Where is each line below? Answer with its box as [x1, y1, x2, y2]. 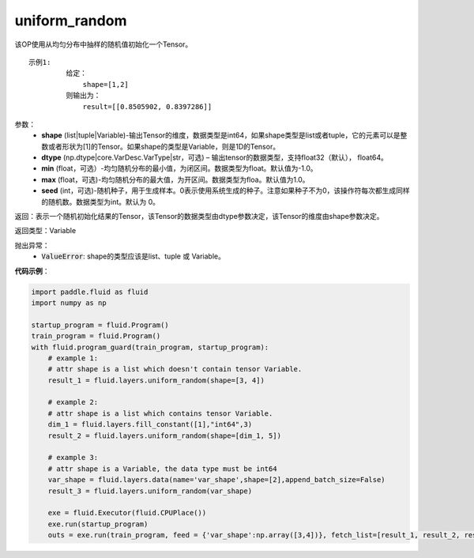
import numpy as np [31, 298, 107, 307]
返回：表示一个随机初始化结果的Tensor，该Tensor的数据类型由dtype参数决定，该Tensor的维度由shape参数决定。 [14, 212, 384, 221]
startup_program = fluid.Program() [31, 320, 169, 330]
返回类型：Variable [14, 226, 77, 236]
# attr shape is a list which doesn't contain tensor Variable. [47, 364, 303, 374]
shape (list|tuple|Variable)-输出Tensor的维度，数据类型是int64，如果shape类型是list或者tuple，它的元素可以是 [41, 130, 401, 140]
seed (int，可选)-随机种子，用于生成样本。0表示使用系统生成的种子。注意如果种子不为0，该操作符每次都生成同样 [41, 186, 410, 195]
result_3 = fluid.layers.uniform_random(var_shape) [47, 486, 253, 496]
